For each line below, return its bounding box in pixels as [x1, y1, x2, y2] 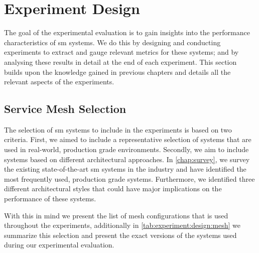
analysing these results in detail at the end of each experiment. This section [4, 56, 237, 67]
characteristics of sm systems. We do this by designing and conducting [4, 37, 221, 47]
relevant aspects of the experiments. [4, 76, 114, 87]
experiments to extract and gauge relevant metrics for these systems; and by [4, 47, 239, 57]
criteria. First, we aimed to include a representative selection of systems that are [4, 134, 251, 145]
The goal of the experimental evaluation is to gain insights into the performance [4, 27, 250, 38]
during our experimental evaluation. [4, 239, 114, 250]
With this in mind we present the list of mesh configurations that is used [4, 210, 228, 220]
